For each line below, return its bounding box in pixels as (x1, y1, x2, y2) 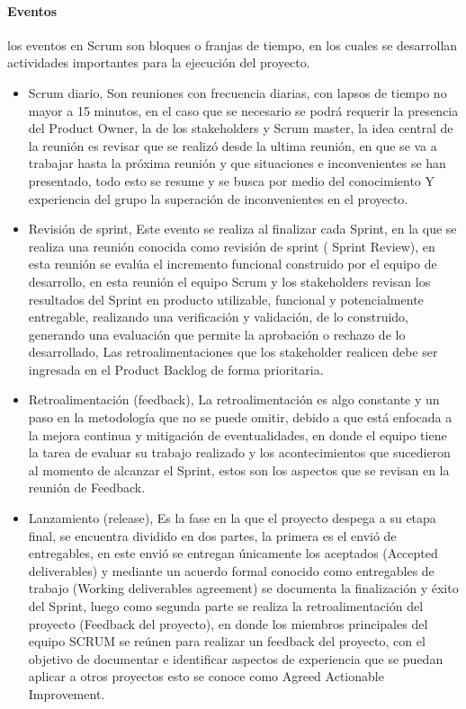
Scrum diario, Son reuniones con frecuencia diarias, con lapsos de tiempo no (28, 83, 447, 102)
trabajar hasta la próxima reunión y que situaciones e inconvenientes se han (28, 154, 446, 173)
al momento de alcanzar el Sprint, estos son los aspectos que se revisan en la (28, 460, 450, 479)
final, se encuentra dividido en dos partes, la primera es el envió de (28, 526, 397, 545)
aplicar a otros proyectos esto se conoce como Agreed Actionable (28, 667, 384, 686)
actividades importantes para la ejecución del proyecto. (7, 53, 310, 72)
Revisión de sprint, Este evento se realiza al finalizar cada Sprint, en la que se (28, 219, 457, 238)
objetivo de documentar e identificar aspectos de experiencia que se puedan (28, 649, 444, 668)
